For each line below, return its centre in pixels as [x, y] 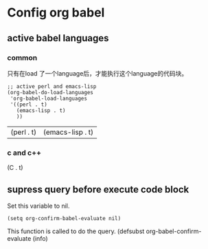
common [22, 58]
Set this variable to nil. [38, 206]
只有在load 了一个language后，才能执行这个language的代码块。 [97, 73]
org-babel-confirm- [174, 231]
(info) [40, 238]
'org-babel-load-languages [49, 98]
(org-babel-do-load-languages [50, 92]
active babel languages [58, 38]
